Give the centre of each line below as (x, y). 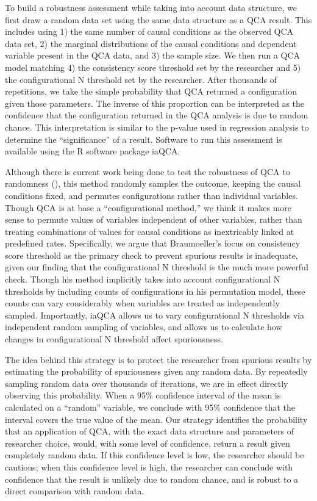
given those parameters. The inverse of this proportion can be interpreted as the (155, 103)
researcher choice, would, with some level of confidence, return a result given (148, 443)
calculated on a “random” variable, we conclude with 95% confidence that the (150, 407)
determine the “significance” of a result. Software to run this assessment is (144, 139)
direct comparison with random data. (75, 491)
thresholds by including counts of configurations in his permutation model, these (155, 291)
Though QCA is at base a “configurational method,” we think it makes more (148, 207)
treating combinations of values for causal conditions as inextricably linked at (150, 231)
